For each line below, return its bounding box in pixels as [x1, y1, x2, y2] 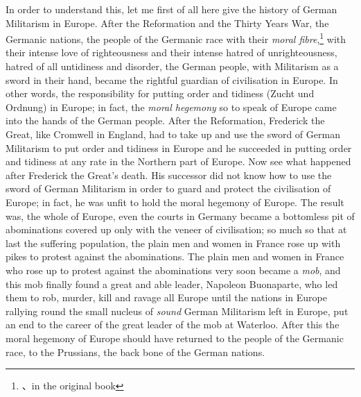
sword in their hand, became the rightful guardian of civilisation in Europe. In [6, 72, 338, 87]
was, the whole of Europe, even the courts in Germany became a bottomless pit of [6, 208, 355, 223]
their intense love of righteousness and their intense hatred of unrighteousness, [6, 45, 337, 60]
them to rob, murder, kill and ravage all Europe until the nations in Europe [6, 290, 327, 305]
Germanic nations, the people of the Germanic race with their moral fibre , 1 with [6, 30, 346, 46]
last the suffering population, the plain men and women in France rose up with [6, 235, 341, 250]
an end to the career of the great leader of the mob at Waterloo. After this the [6, 317, 340, 332]
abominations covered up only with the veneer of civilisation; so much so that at [6, 222, 347, 237]
